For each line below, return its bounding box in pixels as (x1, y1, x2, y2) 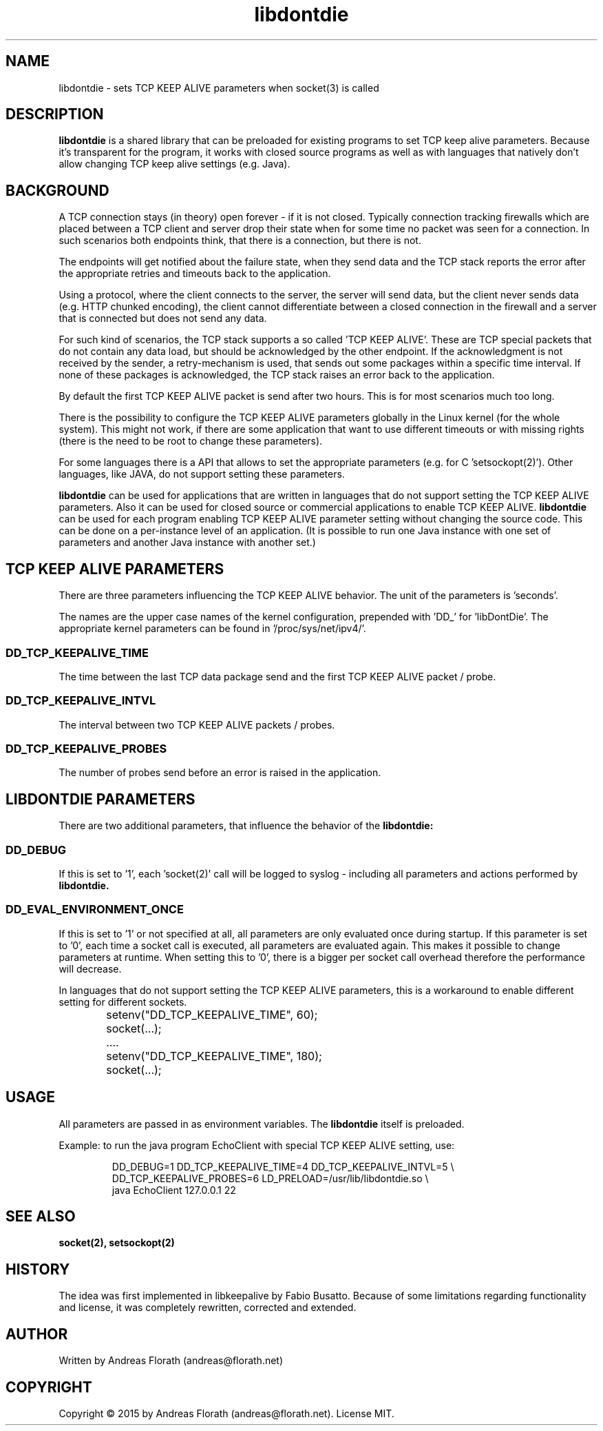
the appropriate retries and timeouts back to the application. (59, 267, 331, 280)
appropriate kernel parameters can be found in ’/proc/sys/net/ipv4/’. (59, 622, 366, 635)
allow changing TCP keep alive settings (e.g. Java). (59, 158, 290, 170)
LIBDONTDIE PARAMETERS (6, 790, 195, 808)
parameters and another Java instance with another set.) (59, 536, 316, 549)
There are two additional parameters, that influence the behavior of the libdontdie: (59, 820, 434, 832)
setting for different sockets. (59, 995, 187, 1008)
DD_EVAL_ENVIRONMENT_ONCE (6, 902, 184, 917)
